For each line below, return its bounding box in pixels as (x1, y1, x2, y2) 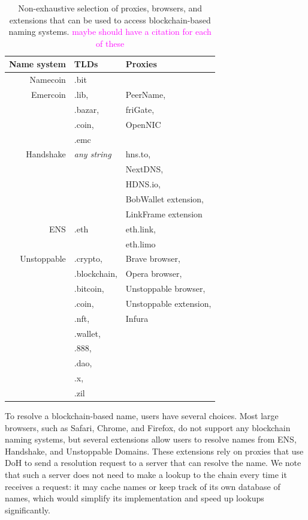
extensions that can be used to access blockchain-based (9, 13, 211, 26)
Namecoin (29, 73, 66, 86)
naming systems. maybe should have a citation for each (8, 25, 212, 38)
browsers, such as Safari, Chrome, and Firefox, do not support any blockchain (5, 421, 291, 434)
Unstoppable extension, (125, 297, 212, 309)
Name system (9, 58, 66, 70)
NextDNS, (125, 163, 164, 175)
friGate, (125, 103, 155, 115)
